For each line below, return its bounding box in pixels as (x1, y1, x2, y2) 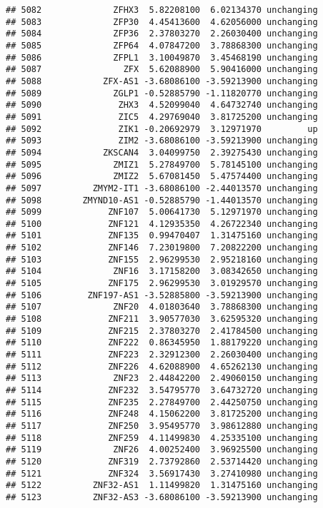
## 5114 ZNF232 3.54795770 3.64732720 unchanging (6, 385, 318, 395)
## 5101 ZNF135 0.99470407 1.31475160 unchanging (6, 230, 318, 241)
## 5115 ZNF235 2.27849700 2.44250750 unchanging (6, 397, 318, 407)
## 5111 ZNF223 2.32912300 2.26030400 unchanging (6, 350, 318, 360)
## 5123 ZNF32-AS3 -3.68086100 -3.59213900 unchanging (6, 492, 318, 502)
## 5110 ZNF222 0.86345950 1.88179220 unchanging (6, 337, 318, 348)
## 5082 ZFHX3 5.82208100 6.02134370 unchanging (6, 5, 318, 15)
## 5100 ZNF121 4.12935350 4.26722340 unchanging (6, 218, 318, 229)
